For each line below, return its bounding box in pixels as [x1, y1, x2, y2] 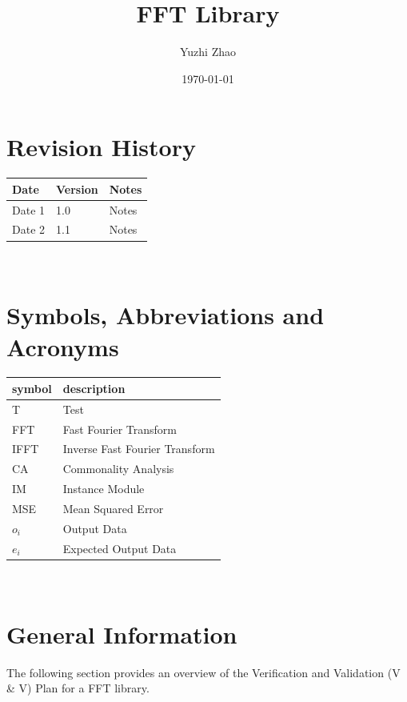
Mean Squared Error [62, 500, 164, 516]
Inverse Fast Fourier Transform [62, 440, 215, 457]
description [62, 379, 126, 396]
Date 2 [12, 221, 46, 238]
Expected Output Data [62, 540, 177, 556]
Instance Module [62, 480, 145, 497]
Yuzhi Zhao [179, 43, 236, 60]
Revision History [6, 130, 196, 163]
